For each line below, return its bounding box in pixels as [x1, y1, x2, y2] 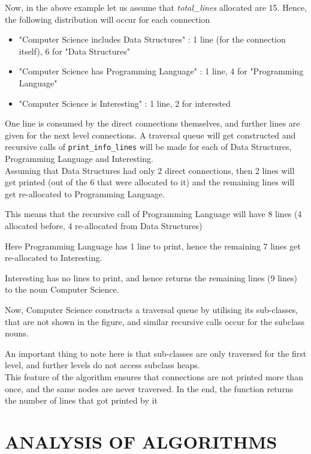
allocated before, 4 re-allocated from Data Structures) [5, 219, 203, 231]
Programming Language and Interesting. [5, 152, 153, 164]
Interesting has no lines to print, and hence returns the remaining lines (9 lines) [5, 271, 297, 284]
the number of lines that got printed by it [5, 394, 158, 407]
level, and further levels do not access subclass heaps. [5, 359, 200, 371]
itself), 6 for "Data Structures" [19, 44, 130, 57]
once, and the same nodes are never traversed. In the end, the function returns [5, 382, 294, 395]
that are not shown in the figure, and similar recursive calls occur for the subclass [5, 315, 305, 327]
